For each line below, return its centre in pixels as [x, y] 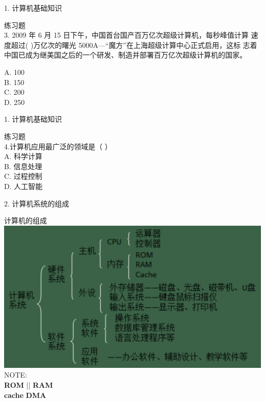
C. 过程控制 [23, 176]
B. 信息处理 [23, 166]
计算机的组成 [25, 220]
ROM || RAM [29, 384]
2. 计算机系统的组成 [37, 203]
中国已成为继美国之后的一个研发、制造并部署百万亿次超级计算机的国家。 [125, 55]
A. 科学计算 [23, 156]
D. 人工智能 [23, 186]
